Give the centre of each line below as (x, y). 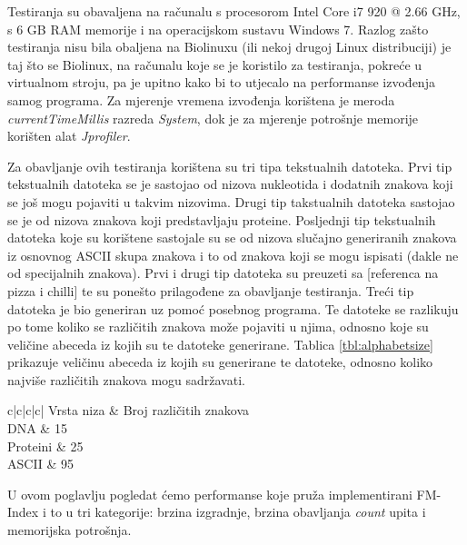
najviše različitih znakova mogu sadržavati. (126, 379)
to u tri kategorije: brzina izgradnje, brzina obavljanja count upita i (238, 512)
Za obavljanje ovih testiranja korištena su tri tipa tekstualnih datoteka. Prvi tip (230, 166)
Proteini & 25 (45, 446)
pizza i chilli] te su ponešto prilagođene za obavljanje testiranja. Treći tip (211, 290)
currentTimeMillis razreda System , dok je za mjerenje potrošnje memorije (213, 118)
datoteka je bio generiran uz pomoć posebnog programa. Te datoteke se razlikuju (233, 308)
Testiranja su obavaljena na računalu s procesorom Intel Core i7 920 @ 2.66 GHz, (234, 11)
